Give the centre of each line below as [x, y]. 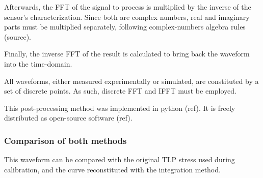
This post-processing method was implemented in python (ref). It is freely [120, 108]
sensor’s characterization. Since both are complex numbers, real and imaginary [127, 17]
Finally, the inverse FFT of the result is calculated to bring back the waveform [127, 54]
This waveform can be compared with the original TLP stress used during [120, 159]
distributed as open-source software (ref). [68, 118]
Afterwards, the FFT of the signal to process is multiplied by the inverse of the [128, 7]
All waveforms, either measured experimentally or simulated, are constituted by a [131, 81]
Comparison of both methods [65, 140]
